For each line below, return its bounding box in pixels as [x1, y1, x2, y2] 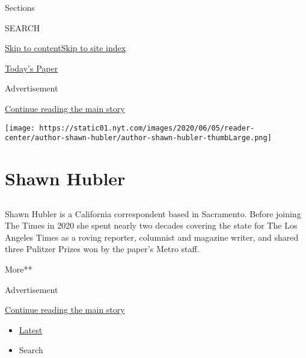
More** [5, 263, 32, 276]
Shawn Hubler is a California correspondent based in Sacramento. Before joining [5, 207, 301, 220]
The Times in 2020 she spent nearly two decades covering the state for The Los [5, 219, 298, 232]
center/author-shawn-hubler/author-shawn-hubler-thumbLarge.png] [5, 134, 272, 143]
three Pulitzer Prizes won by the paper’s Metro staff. [5, 242, 200, 255]
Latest [19, 323, 43, 336]
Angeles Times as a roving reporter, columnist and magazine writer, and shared [5, 230, 299, 243]
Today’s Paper [5, 61, 58, 74]
